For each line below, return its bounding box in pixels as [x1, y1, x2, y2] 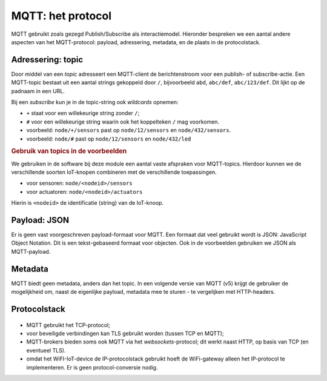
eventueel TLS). [26, 346, 66, 354]
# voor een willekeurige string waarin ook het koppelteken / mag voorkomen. [26, 118, 220, 125]
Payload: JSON [11, 215, 70, 225]
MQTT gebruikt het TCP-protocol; [26, 321, 110, 328]
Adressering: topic [11, 55, 84, 65]
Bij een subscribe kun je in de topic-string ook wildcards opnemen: [11, 99, 179, 106]
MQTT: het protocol [11, 9, 112, 22]
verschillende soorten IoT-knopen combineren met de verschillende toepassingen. [11, 168, 217, 176]
